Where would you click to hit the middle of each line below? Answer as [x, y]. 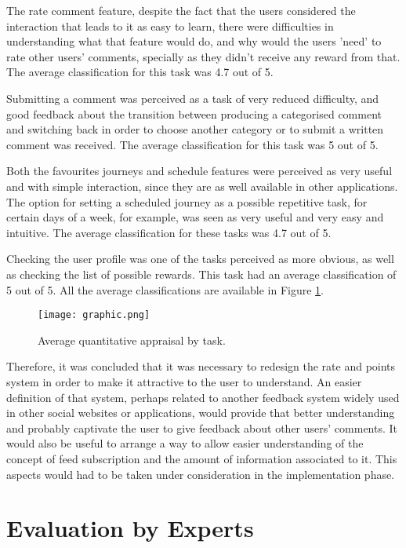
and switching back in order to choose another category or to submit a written [195, 129]
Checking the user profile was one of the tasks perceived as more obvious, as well [200, 259]
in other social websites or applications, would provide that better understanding [201, 413]
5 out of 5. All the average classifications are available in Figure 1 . [165, 289]
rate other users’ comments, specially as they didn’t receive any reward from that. [203, 56]
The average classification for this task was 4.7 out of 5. [140, 72]
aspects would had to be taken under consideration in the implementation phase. [201, 474]
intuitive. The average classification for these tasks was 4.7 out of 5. [169, 232]
